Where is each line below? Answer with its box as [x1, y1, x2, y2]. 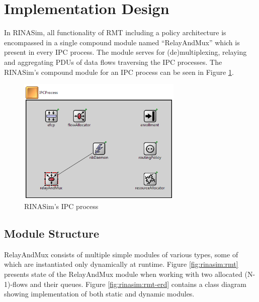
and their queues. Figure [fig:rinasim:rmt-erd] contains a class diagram [30, 278, 246, 289]
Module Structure [4, 226, 100, 241]
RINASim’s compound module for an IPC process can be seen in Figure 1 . [4, 66, 234, 77]
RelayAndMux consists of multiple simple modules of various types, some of [4, 249, 238, 259]
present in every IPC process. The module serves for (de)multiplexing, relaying [4, 47, 247, 57]
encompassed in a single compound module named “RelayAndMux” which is [4, 37, 240, 47]
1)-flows [4, 278, 28, 289]
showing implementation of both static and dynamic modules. [4, 288, 195, 299]
